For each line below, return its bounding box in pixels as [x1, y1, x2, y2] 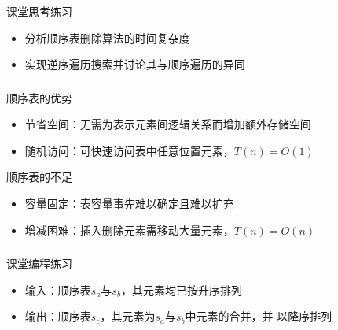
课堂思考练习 [6, 2, 72, 19]
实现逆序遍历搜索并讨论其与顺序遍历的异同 [24, 56, 245, 72]
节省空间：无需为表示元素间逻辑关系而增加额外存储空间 [24, 116, 311, 132]
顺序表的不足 [6, 169, 72, 185]
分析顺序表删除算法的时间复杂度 [24, 29, 190, 46]
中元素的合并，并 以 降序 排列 [185, 308, 332, 324]
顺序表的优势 [6, 89, 72, 106]
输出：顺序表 [24, 308, 91, 324]
